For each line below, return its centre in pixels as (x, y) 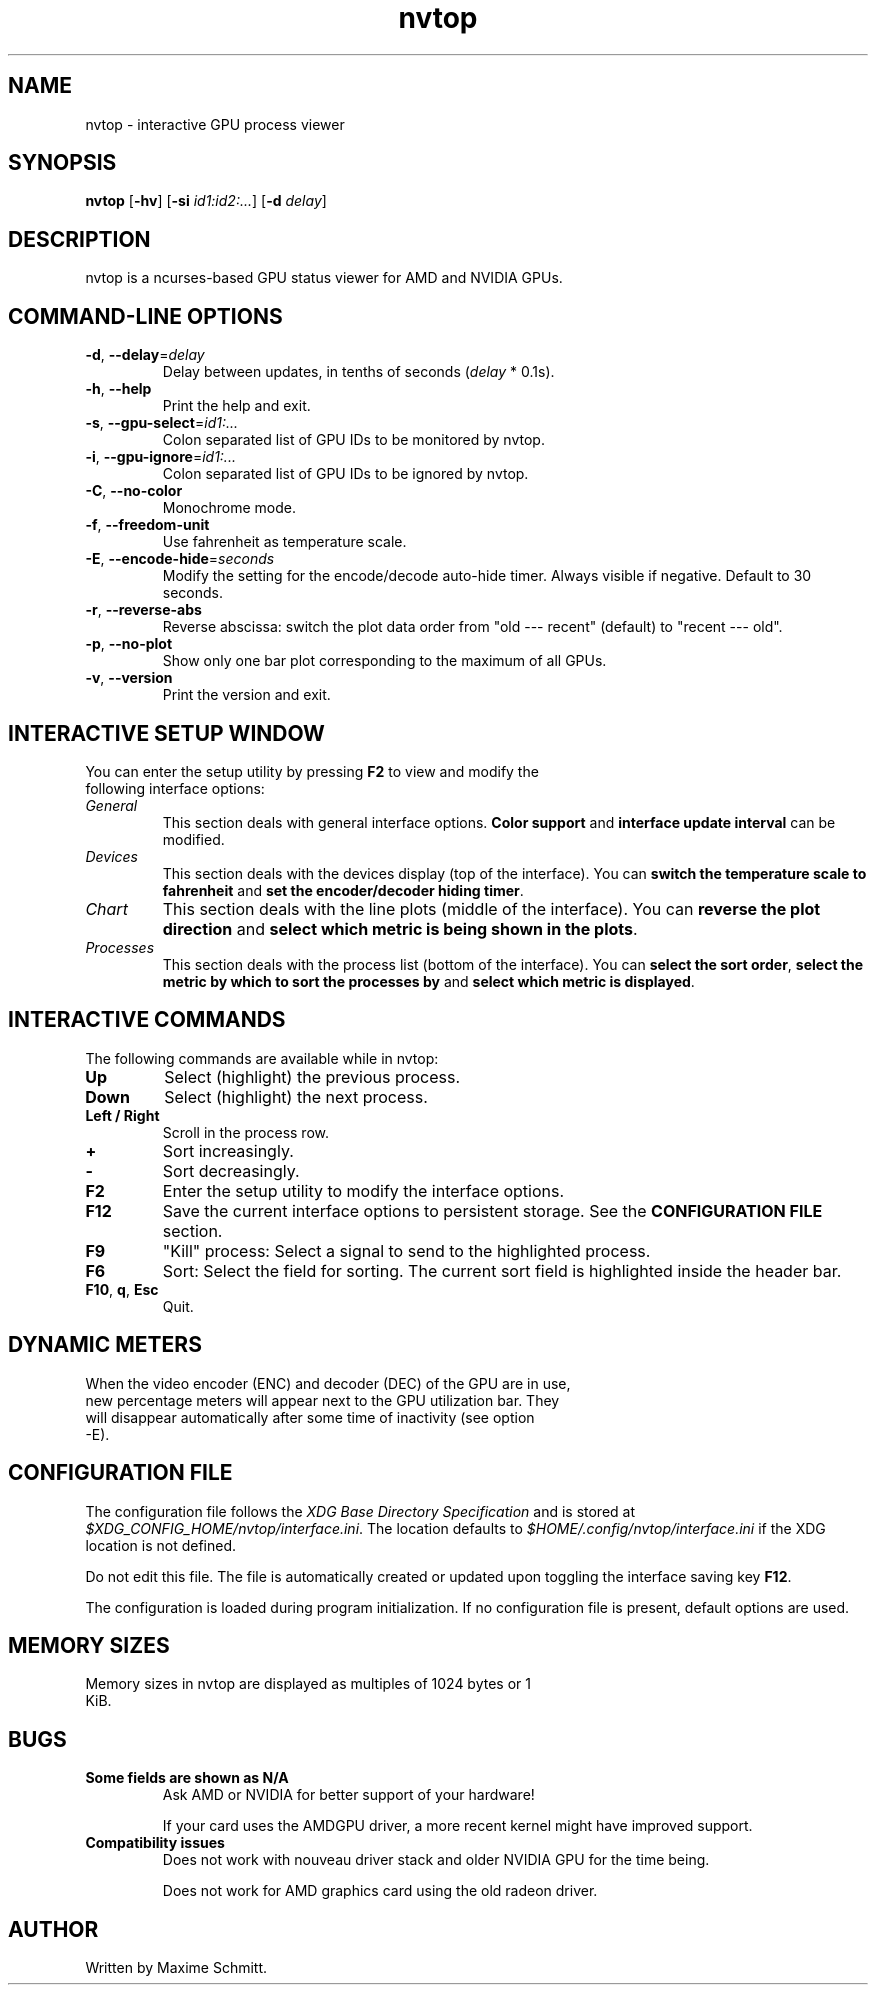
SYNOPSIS (62, 163)
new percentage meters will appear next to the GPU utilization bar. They (322, 1400)
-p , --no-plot (129, 644)
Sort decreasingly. (231, 1170)
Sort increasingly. (228, 1150)
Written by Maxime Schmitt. (176, 1968)
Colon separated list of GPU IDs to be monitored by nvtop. (353, 440)
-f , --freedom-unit (147, 525)
